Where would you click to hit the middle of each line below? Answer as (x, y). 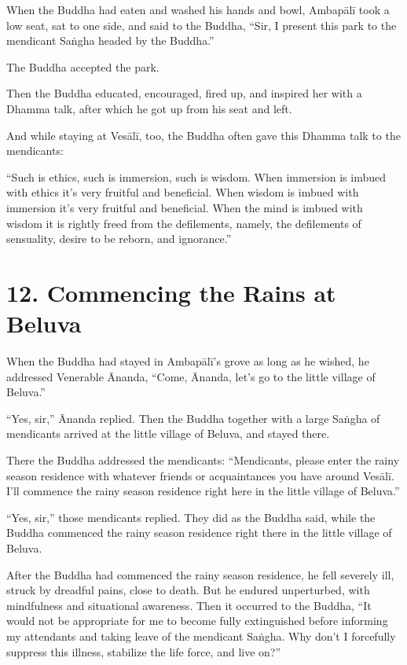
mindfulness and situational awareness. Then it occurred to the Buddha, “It (189, 605)
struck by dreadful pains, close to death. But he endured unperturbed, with (188, 590)
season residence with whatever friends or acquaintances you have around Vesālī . (200, 475)
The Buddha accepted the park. (83, 66)
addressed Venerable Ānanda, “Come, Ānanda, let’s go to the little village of (191, 376)
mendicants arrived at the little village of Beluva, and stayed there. (168, 434)
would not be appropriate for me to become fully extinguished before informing (197, 621)
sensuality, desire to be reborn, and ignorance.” (119, 239)
